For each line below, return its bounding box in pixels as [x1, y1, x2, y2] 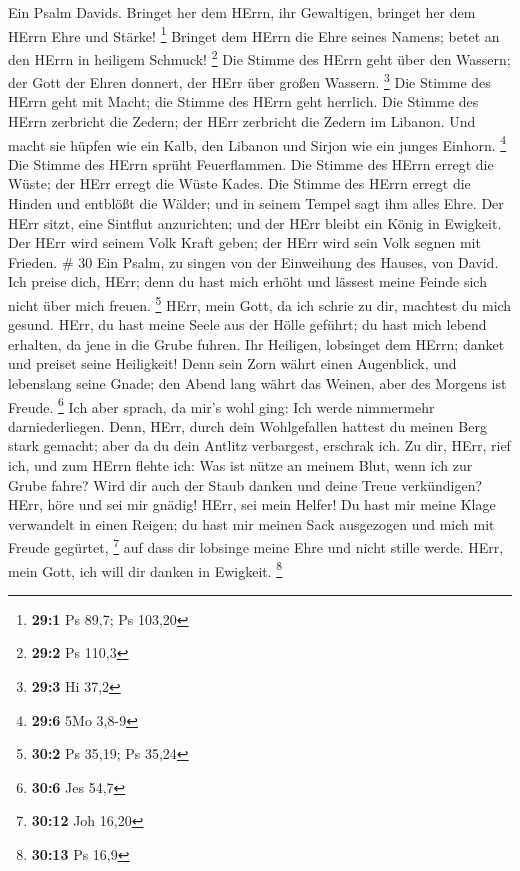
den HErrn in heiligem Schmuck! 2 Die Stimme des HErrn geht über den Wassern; [8, 45, 511, 69]
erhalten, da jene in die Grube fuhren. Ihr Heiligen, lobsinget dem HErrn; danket [8, 333, 505, 354]
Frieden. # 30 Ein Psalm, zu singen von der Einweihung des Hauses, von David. [8, 251, 499, 272]
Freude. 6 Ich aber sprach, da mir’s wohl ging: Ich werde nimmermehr [8, 393, 435, 417]
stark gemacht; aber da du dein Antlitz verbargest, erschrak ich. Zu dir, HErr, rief [8, 435, 511, 456]
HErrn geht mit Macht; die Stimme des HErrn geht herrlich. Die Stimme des [8, 91, 479, 112]
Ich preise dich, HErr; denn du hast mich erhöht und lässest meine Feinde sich [8, 271, 487, 292]
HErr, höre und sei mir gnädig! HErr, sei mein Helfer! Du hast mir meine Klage [8, 494, 496, 515]
